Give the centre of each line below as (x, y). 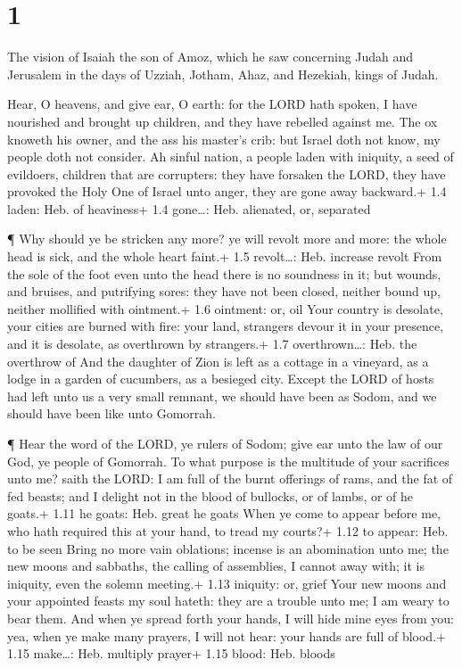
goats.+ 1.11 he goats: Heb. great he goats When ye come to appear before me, (224, 513)
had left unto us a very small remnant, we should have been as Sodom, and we (222, 396)
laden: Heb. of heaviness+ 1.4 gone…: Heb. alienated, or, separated (189, 208)
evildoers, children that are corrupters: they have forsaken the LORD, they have (227, 173)
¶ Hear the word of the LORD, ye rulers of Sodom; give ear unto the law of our (225, 443)
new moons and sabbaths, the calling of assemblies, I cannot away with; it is (216, 566)
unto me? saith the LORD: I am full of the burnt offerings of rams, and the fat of (230, 478)
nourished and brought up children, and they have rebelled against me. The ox (223, 121)
